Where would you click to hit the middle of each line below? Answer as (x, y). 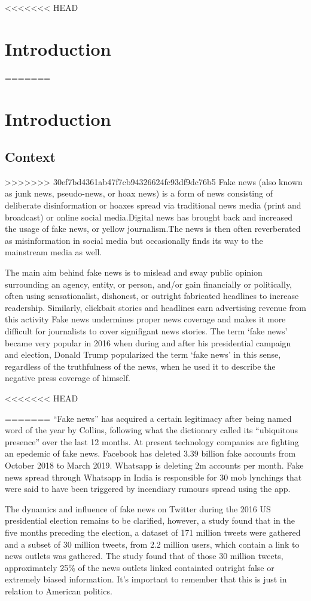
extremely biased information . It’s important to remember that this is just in (146, 579)
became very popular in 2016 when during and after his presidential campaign (148, 342)
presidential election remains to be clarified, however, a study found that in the (150, 520)
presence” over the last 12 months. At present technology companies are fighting (152, 441)
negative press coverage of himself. (68, 378)
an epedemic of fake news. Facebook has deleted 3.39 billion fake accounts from (150, 453)
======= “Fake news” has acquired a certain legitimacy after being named (148, 418)
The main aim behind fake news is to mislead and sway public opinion (134, 272)
